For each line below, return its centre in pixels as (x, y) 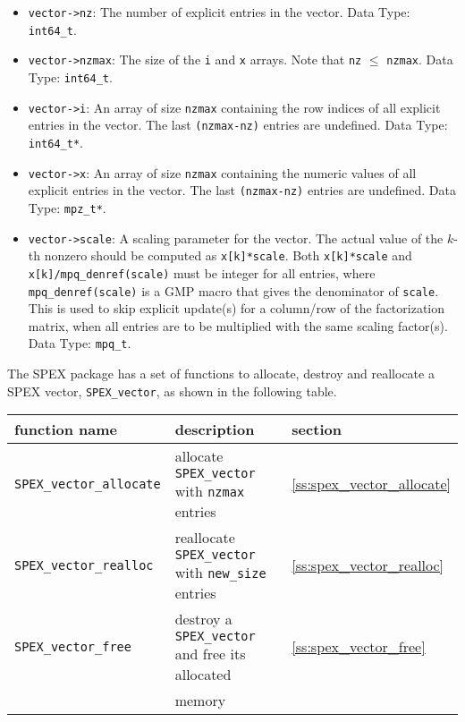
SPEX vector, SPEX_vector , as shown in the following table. (172, 391)
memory (200, 701)
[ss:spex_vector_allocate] (371, 484)
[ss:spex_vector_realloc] (368, 565)
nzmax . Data (420, 59)
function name (66, 429)
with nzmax (210, 491)
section (317, 429)
